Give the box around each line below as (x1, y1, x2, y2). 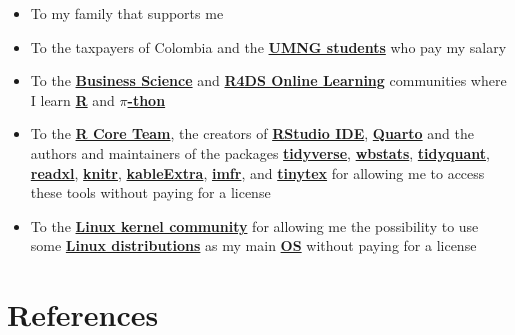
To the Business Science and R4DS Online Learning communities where (30, 70, 507, 91)
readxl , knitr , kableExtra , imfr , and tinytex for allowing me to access (30, 162, 485, 183)
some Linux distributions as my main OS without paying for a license (30, 235, 477, 256)
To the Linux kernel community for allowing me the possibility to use (30, 215, 479, 236)
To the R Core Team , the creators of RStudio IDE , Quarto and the (30, 123, 474, 144)
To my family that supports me (30, 3, 224, 23)
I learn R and (30, 89, 115, 110)
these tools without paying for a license (30, 182, 271, 203)
